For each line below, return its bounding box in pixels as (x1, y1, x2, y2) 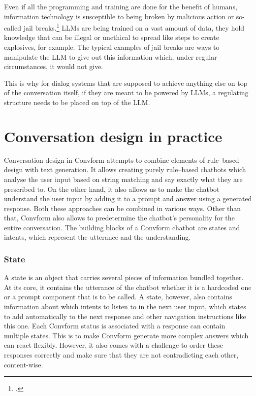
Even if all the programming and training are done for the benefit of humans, (4, 1, 237, 11)
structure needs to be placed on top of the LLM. (4, 97, 150, 107)
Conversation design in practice (4, 126, 223, 146)
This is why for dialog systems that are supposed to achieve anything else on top (4, 77, 248, 88)
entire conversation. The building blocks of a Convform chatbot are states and (4, 222, 240, 232)
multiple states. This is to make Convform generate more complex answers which (4, 330, 249, 340)
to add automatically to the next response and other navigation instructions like (4, 311, 246, 321)
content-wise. (4, 359, 43, 369)
